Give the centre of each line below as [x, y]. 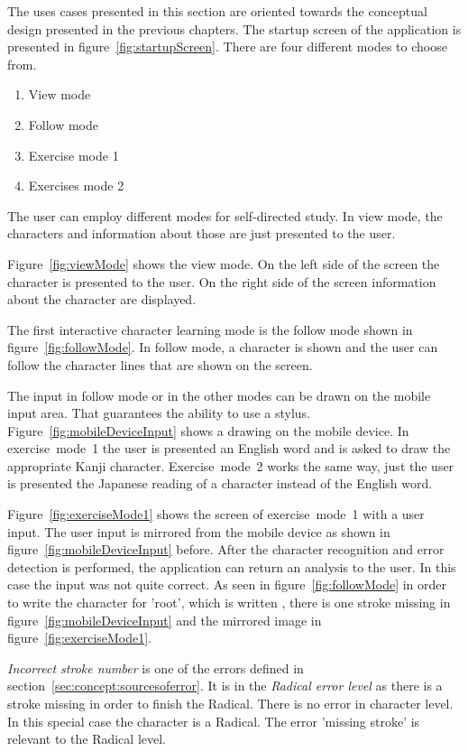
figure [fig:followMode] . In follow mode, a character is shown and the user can [223, 347]
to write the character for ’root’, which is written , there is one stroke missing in [229, 603]
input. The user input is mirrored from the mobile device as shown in [199, 531]
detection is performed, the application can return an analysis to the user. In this [232, 566]
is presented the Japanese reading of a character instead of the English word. [220, 483]
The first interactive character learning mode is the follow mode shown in [210, 329]
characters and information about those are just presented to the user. [202, 233]
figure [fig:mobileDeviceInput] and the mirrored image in [165, 620]
